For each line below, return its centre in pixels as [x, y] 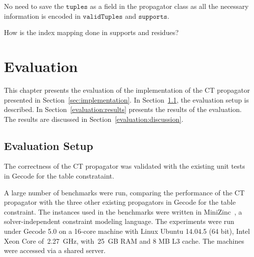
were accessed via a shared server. [55, 250]
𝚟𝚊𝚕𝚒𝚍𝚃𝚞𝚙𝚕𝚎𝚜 [103, 17]
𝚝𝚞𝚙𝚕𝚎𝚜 [77, 7]
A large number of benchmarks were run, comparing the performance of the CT [124, 192]
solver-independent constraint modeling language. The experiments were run [119, 221]
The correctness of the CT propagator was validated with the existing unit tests [125, 166]
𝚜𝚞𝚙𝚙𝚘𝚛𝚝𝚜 [153, 17]
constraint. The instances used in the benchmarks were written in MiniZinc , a [123, 211]
